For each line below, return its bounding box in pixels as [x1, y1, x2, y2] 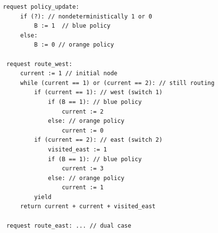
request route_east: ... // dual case [6, 222, 131, 229]
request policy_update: [3, 3, 79, 10]
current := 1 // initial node [20, 70, 118, 77]
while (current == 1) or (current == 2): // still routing [20, 79, 215, 86]
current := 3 [62, 165, 104, 172]
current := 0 [62, 127, 104, 134]
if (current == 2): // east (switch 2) [34, 136, 163, 144]
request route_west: [6, 60, 73, 67]
